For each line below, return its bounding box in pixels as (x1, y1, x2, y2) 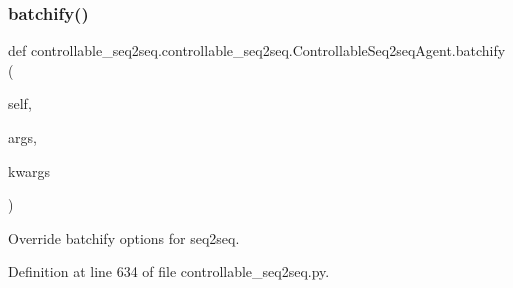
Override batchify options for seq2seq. (8, 227, 240, 248)
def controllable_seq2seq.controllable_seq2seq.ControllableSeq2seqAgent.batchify (8, 40, 506, 61)
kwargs (8, 160, 51, 181)
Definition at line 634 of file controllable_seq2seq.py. (8, 261, 330, 282)
